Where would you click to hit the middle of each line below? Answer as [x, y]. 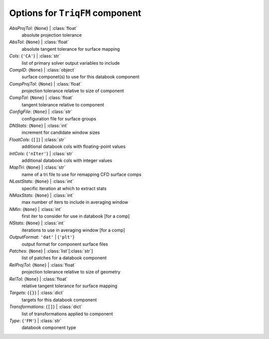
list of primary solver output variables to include [71, 63]
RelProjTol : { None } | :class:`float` [42, 265]
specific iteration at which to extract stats [64, 188]
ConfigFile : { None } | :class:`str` [41, 112]
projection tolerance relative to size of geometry [71, 272]
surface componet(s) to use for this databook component [80, 77]
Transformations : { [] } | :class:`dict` [46, 307]
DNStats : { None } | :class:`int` [39, 126]
